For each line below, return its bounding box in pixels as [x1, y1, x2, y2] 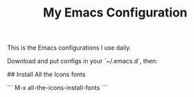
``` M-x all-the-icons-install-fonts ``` [7, 84, 108, 92]
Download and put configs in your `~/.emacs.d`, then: [7, 57, 158, 65]
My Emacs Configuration [43, 5, 188, 21]
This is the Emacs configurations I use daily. [7, 43, 132, 52]
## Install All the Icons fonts [7, 70, 86, 78]
